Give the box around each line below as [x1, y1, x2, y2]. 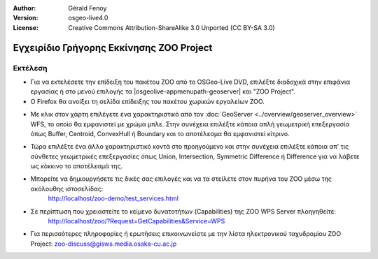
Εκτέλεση [13, 63, 48, 73]
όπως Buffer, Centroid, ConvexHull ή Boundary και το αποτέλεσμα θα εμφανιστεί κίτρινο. [30, 129, 290, 138]
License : [13, 23, 38, 31]
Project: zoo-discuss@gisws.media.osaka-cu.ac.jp [30, 239, 177, 248]
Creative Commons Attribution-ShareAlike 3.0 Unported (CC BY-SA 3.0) [68, 23, 276, 31]
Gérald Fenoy [68, 4, 107, 12]
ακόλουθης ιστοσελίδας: [30, 184, 104, 193]
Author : [13, 4, 36, 12]
